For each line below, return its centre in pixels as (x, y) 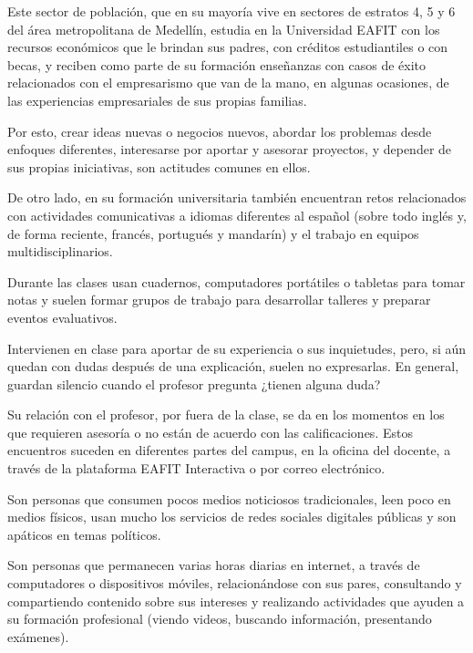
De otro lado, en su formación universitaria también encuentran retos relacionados (237, 197)
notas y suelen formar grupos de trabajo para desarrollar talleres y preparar (219, 300)
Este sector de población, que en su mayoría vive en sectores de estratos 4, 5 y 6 (231, 11)
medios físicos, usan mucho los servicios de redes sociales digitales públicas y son (232, 517)
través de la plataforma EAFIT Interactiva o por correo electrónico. (196, 468)
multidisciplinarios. (60, 251)
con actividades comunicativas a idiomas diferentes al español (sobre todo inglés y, (237, 215)
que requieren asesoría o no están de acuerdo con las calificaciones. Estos (210, 432)
